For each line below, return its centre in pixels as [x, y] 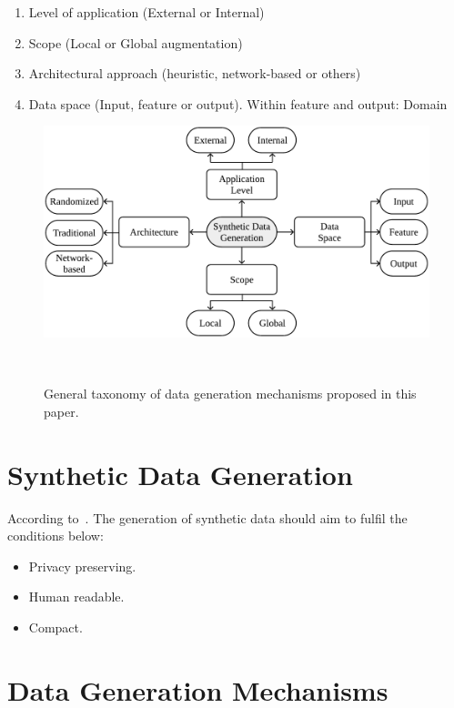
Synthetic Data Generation [180, 474]
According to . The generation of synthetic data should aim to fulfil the [207, 517]
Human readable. [76, 597]
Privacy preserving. [82, 566]
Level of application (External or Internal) [146, 12]
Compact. [55, 627]
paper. [61, 411]
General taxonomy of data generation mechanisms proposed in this [230, 394]
